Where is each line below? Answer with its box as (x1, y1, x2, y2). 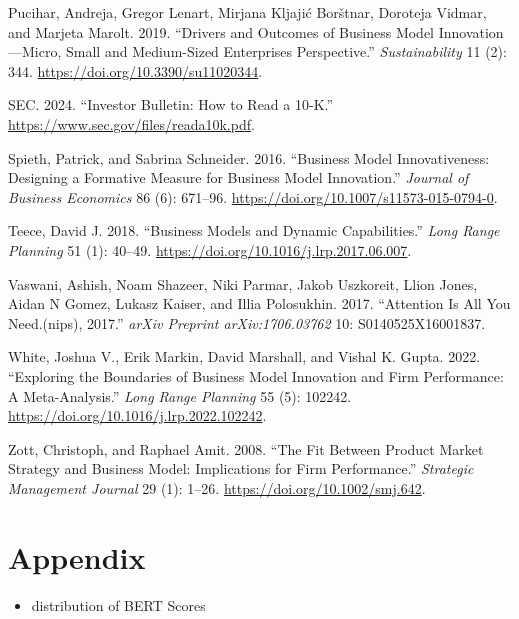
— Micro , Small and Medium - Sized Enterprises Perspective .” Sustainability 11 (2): (8, 41, 507, 62)
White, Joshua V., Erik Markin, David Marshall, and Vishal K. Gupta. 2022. (8, 346, 481, 367)
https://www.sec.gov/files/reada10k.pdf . (8, 113, 255, 134)
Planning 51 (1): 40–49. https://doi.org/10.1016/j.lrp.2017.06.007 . (8, 239, 412, 260)
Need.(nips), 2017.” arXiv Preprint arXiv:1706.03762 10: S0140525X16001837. (8, 312, 486, 333)
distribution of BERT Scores (31, 594, 206, 615)
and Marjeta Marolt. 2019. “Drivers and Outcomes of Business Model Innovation (8, 21, 504, 42)
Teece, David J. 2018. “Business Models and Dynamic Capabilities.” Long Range (8, 220, 500, 241)
